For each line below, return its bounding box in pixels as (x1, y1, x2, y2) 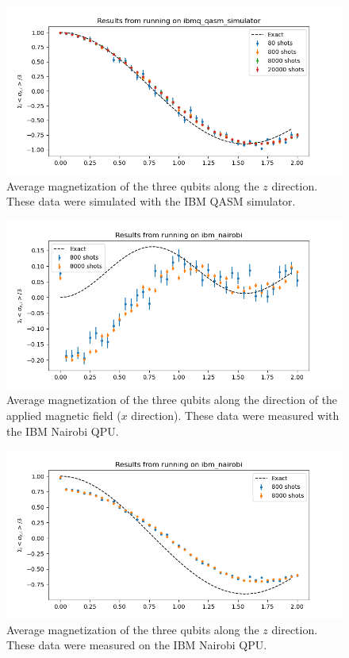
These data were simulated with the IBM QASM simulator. (6, 193, 296, 210)
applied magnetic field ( (6, 406, 121, 423)
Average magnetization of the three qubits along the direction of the (6, 391, 338, 408)
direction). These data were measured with (131, 406, 339, 423)
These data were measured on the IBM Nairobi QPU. (6, 637, 267, 653)
